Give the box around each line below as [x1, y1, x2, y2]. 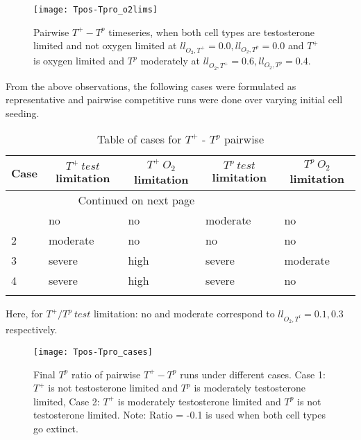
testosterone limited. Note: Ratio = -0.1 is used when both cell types [33, 407, 326, 422]
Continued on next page [78, 192, 195, 209]
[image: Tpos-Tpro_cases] [33, 347, 153, 358]
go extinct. [33, 421, 78, 436]
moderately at [140, 53, 200, 68]
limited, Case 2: [33, 394, 100, 408]
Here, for [6, 306, 43, 321]
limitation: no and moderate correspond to [93, 306, 275, 321]
